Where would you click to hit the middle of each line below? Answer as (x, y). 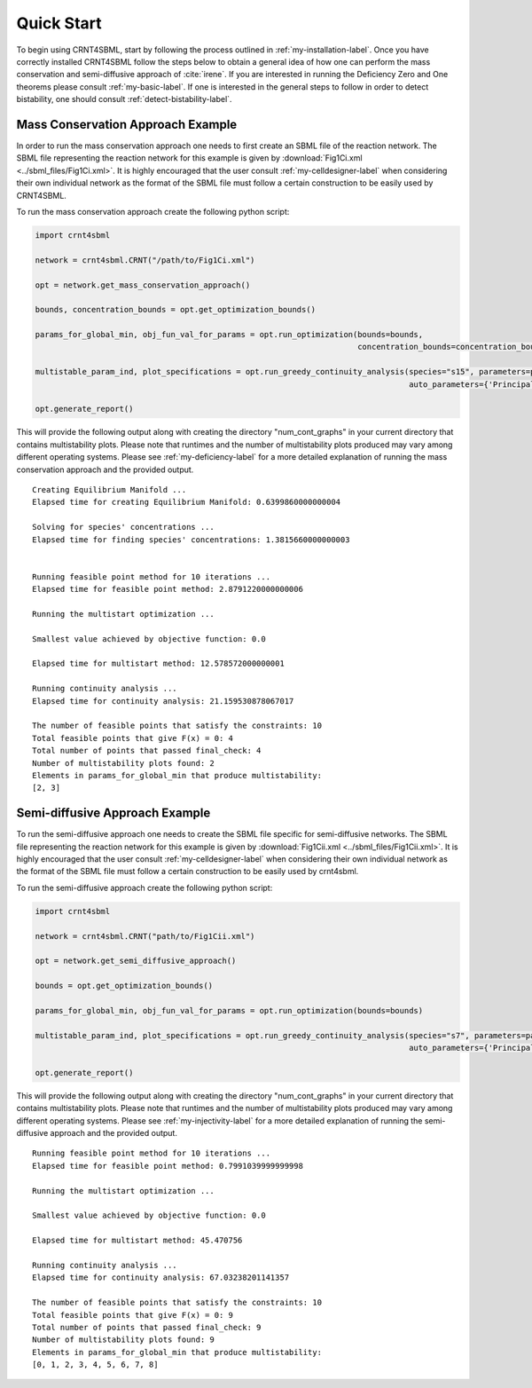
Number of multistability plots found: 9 (123, 1340)
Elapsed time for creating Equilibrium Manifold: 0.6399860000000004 (187, 502)
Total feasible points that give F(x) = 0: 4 (133, 738)
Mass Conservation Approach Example (127, 124)
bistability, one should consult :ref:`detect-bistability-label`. (124, 99)
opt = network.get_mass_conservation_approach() (143, 285)
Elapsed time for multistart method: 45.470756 (137, 1241)
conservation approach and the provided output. (105, 469)
